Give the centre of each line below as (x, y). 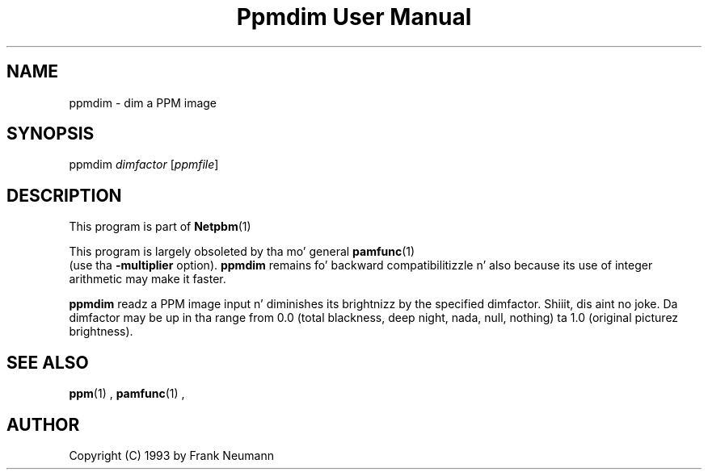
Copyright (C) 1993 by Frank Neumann (172, 455)
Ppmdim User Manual (354, 17)
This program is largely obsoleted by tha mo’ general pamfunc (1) (242, 252)
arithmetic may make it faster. (147, 279)
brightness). (101, 332)
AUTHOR (43, 424)
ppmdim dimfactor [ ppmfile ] (144, 165)
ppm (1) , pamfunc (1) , (127, 394)
